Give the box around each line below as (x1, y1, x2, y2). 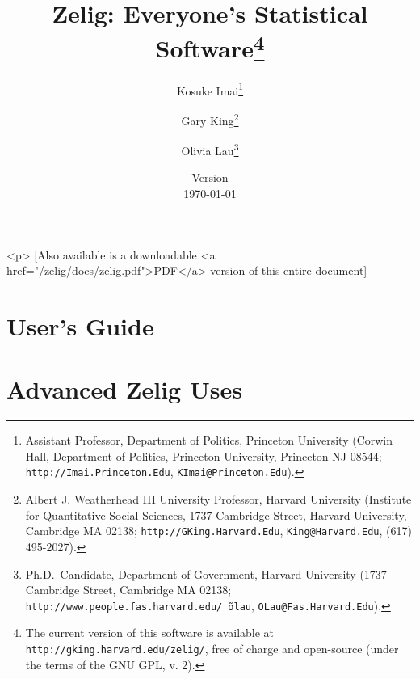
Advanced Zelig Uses (6, 373, 242, 406)
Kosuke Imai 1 (176, 79, 244, 99)
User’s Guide (6, 309, 154, 342)
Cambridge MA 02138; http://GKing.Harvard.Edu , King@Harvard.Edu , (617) (25, 522, 412, 539)
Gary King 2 (181, 109, 239, 129)
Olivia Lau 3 (181, 140, 239, 158)
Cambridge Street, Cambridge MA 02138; (25, 581, 232, 598)
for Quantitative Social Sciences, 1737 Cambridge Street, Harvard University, (25, 506, 407, 523)
